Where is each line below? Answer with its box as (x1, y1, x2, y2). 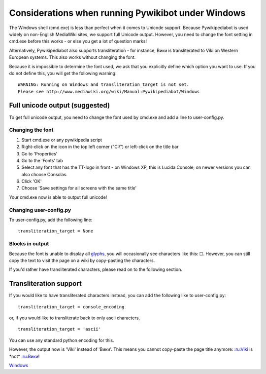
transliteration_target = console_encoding (18, 304, 125, 309)
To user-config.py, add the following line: (9, 217, 93, 223)
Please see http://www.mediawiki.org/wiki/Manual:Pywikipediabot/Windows (18, 89, 200, 94)
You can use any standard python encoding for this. (9, 337, 114, 343)
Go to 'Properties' (21, 150, 58, 156)
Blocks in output (9, 240, 49, 247)
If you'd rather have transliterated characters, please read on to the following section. (9, 266, 182, 272)
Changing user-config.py (9, 206, 71, 213)
